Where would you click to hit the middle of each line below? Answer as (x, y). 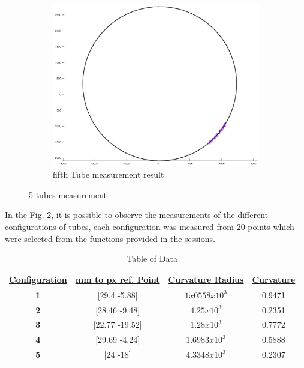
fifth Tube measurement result (109, 174)
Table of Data (152, 258)
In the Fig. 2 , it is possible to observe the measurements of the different (137, 215)
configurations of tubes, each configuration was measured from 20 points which (150, 227)
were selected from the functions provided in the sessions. (110, 238)
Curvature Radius (206, 279)
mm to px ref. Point (118, 279)
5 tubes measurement (68, 194)
